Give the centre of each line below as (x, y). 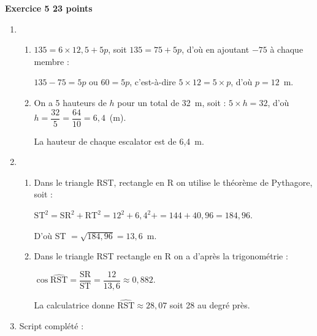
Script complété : (52, 325)
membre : (52, 61)
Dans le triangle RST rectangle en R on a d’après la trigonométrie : (161, 256)
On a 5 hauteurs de (70, 102)
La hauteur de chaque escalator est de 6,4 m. (119, 141)
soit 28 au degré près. (210, 305)
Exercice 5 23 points (49, 8)
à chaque (287, 49)
